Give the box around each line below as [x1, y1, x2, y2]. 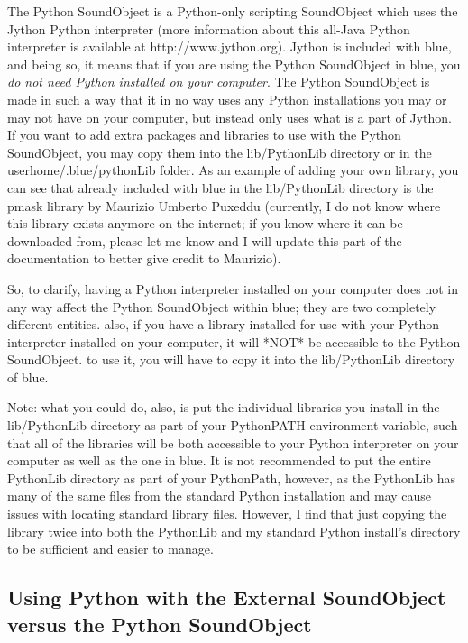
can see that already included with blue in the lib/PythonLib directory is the [7, 178, 434, 197]
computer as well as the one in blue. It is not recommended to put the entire [7, 451, 431, 470]
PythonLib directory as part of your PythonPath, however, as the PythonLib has [7, 468, 456, 487]
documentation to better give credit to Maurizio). [7, 249, 281, 268]
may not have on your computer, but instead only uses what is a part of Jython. [7, 107, 452, 126]
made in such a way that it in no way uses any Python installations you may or [7, 89, 447, 108]
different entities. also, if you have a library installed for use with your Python [7, 315, 440, 334]
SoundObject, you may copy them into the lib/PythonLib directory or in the [7, 142, 432, 161]
